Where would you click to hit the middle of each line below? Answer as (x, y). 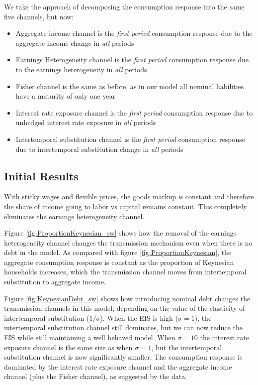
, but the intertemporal (187, 347)
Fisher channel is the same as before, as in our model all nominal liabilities (130, 86)
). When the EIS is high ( (139, 318)
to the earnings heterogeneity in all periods (81, 69)
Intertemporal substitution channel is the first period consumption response (130, 139)
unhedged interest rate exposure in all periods (86, 122)
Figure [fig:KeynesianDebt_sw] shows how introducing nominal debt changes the (127, 298)
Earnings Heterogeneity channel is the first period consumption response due (132, 60)
